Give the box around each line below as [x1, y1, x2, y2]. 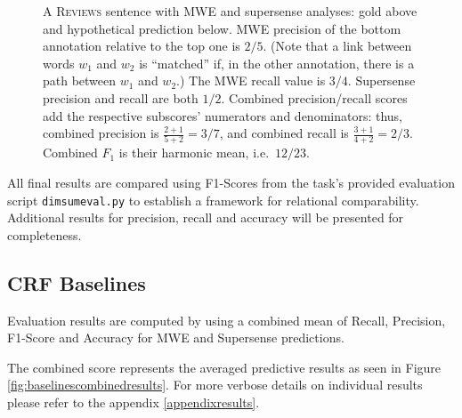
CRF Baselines [7, 269, 146, 296]
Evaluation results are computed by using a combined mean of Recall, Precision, [7, 310, 446, 329]
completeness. [7, 225, 82, 244]
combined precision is [43, 124, 159, 142]
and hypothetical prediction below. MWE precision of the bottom [43, 19, 401, 37]
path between [43, 71, 117, 90]
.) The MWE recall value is [176, 71, 326, 90]
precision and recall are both [43, 88, 199, 107]
